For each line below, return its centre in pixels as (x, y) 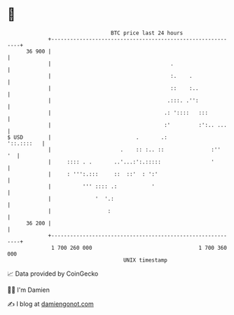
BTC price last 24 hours (147, 33)
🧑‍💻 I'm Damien (29, 290)
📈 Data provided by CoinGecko (53, 274)
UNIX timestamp (145, 260)
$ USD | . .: (88, 137)
